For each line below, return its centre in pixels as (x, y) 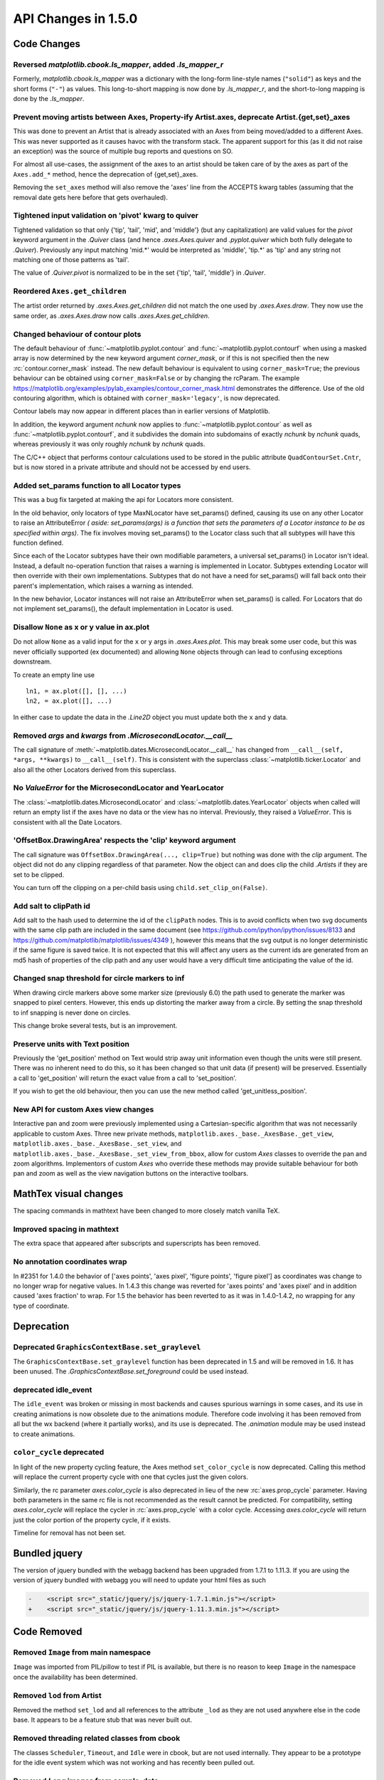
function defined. (38, 543)
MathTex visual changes (68, 1194)
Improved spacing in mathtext (66, 1230)
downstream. (32, 661)
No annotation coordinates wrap (70, 1262)
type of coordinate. (41, 1306)
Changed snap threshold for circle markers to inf (99, 978)
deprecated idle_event (53, 1390)
